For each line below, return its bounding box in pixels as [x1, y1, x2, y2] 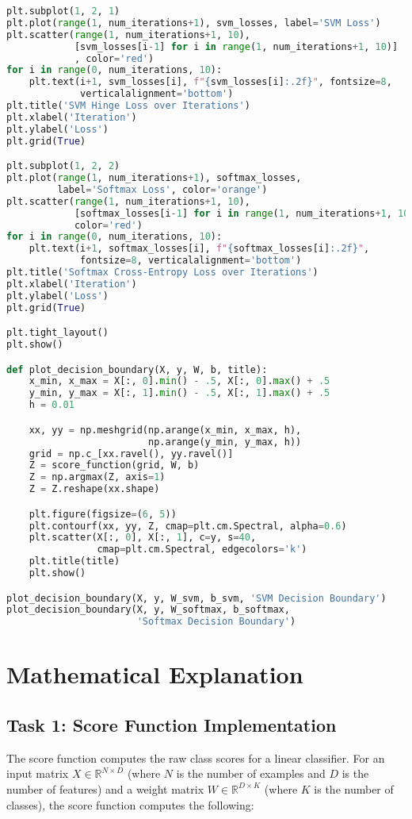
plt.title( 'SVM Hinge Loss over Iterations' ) [6, 100, 250, 111]
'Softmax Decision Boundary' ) [136, 616, 296, 628]
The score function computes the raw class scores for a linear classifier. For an [6, 749, 385, 766]
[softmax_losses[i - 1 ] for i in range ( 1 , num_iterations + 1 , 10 [74, 207, 410, 219]
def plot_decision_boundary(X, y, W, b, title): [6, 363, 268, 375]
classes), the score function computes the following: [6, 796, 254, 813]
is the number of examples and [176, 765, 326, 782]
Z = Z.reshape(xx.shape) [29, 483, 160, 495]
